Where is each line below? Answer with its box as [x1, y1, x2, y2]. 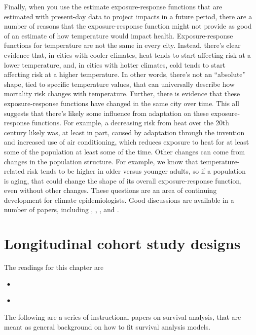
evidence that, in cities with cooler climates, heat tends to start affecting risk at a [4, 49, 251, 60]
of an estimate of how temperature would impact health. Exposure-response [4, 30, 233, 40]
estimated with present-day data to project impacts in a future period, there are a [4, 11, 252, 21]
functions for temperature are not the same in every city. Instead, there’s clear [4, 40, 241, 50]
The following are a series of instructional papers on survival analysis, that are [4, 311, 241, 322]
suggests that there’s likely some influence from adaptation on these [4, 108, 209, 118]
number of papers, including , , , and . [4, 204, 119, 215]
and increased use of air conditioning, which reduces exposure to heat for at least [4, 137, 249, 147]
